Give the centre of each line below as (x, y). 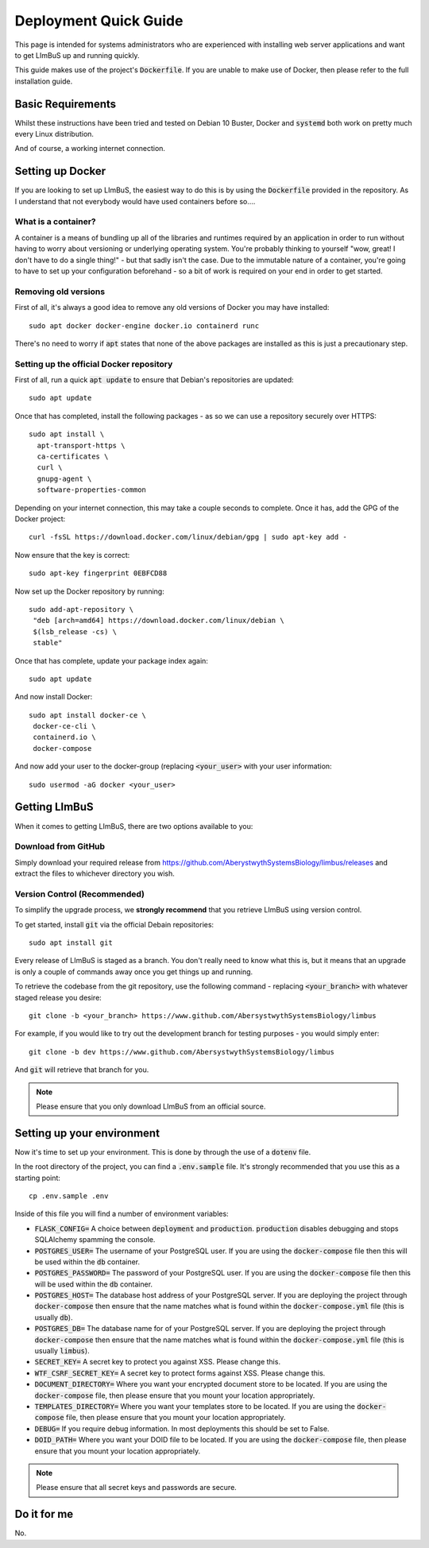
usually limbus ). (62, 1351)
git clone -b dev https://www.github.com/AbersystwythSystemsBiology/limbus (182, 1052)
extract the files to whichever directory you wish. (95, 873)
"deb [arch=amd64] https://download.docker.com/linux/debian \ (159, 621)
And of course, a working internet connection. (90, 149)
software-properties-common (92, 490)
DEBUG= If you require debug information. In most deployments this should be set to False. (182, 1428)
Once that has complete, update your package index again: (111, 660)
